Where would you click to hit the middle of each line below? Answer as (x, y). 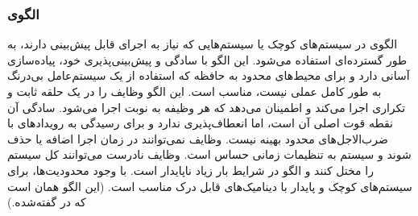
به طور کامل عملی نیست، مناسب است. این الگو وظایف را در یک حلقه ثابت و (195, 91)
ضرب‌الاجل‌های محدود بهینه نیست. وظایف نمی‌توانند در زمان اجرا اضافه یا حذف (198, 138)
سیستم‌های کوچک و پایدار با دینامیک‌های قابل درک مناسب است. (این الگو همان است (210, 186)
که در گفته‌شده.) (47, 202)
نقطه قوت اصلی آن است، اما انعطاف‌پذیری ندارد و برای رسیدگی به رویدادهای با (200, 123)
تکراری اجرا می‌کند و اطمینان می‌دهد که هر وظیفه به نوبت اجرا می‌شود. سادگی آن (207, 107)
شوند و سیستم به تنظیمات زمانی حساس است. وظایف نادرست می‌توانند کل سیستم (209, 154)
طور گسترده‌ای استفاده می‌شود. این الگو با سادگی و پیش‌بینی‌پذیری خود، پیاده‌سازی (207, 59)
